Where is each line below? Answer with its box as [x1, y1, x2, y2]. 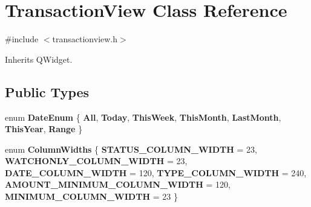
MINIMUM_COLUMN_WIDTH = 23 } [5, 190, 178, 203]
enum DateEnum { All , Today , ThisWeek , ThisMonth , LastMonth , [5, 110, 281, 123]
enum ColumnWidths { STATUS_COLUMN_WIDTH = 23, [5, 142, 257, 155]
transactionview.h [52, 33, 118, 45]
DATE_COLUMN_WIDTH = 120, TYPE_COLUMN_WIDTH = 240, [5, 166, 307, 179]
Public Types [5, 82, 90, 101]
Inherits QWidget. [5, 53, 73, 65]
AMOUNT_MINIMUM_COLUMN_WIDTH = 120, [5, 178, 231, 191]
